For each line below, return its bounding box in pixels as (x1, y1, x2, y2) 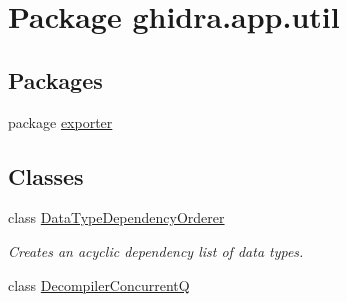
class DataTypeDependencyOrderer (8, 207, 225, 228)
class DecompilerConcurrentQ (8, 274, 190, 295)
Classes (8, 160, 84, 191)
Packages (8, 64, 103, 95)
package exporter (8, 111, 113, 132)
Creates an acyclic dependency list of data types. (8, 240, 304, 261)
